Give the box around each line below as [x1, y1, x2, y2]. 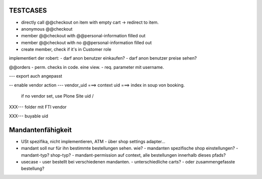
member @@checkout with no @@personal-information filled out [21, 39, 152, 46]
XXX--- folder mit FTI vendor [9, 104, 67, 110]
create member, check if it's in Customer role [21, 47, 112, 52]
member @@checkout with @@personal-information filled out [21, 33, 146, 39]
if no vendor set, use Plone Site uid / [21, 93, 94, 99]
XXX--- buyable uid [9, 113, 49, 119]
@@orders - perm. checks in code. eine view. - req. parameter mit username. [9, 64, 164, 70]
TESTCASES [9, 6, 47, 15]
